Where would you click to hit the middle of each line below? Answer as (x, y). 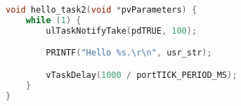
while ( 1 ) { (53, 20)
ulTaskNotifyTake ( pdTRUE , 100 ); (122, 31)
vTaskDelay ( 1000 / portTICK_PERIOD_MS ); (142, 75)
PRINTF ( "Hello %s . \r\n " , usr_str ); (129, 53)
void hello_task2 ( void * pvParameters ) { (102, 10)
